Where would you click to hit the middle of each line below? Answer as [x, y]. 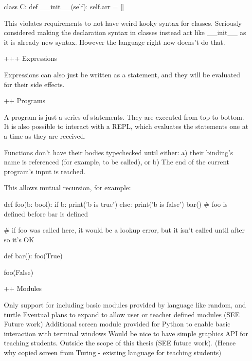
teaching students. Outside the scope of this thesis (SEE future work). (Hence [120, 343]
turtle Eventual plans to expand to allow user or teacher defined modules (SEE [122, 314]
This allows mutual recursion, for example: [67, 188]
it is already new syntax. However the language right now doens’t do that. [115, 42]
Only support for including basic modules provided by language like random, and [125, 305]
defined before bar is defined [46, 213]
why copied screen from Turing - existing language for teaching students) [113, 352]
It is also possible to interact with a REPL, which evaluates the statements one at [126, 126]
